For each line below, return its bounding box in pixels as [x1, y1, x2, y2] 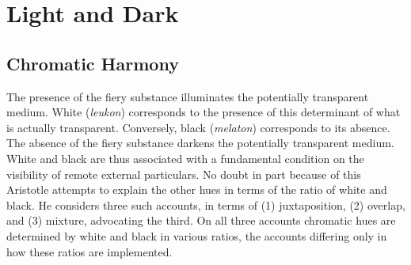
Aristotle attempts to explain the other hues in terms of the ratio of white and [6, 181, 387, 198]
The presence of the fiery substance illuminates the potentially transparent [6, 88, 369, 104]
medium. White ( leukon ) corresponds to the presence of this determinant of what [6, 104, 401, 120]
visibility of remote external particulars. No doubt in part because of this [6, 165, 361, 182]
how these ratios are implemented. [6, 243, 173, 259]
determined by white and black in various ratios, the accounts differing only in [6, 227, 387, 244]
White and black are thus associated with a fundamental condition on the [6, 150, 364, 166]
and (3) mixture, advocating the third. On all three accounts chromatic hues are [6, 212, 396, 229]
